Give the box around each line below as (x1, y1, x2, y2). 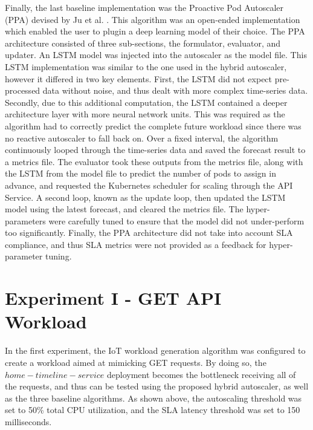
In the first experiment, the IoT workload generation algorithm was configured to (5, 344, 306, 357)
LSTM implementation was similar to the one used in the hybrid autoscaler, (5, 60, 287, 73)
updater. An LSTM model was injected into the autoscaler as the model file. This (5, 48, 307, 61)
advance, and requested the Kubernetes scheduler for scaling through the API (5, 178, 293, 191)
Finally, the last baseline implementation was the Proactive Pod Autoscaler (5, 1, 284, 13)
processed (5, 84, 40, 97)
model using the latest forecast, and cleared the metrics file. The (5, 203, 244, 215)
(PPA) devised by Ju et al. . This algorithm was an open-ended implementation (5, 13, 300, 25)
